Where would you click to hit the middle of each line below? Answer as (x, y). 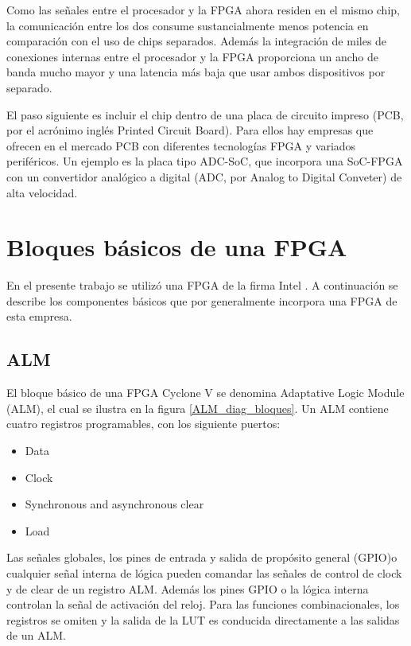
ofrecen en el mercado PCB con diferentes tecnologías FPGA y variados (181, 145)
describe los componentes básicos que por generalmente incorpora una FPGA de (202, 300)
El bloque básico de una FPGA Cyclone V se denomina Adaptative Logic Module (205, 393)
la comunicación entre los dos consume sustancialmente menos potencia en (188, 25)
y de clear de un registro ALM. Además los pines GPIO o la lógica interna (188, 588)
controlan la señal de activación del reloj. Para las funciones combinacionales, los (203, 604)
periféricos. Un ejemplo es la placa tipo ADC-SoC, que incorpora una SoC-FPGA (205, 161)
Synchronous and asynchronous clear (114, 504)
